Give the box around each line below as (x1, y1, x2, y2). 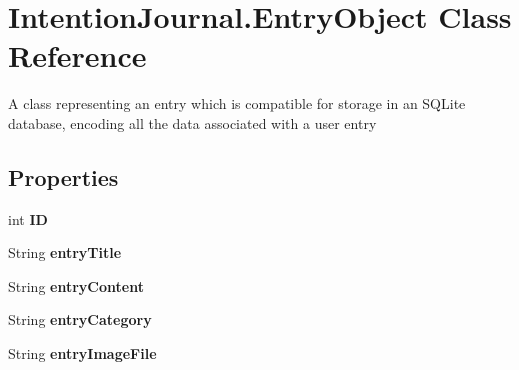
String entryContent (8, 275, 144, 296)
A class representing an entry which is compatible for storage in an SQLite (8, 93, 466, 114)
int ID (8, 208, 48, 229)
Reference (8, 35, 147, 76)
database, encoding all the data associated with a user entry (8, 112, 377, 133)
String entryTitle (8, 242, 122, 263)
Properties (8, 161, 119, 192)
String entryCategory (8, 309, 152, 330)
